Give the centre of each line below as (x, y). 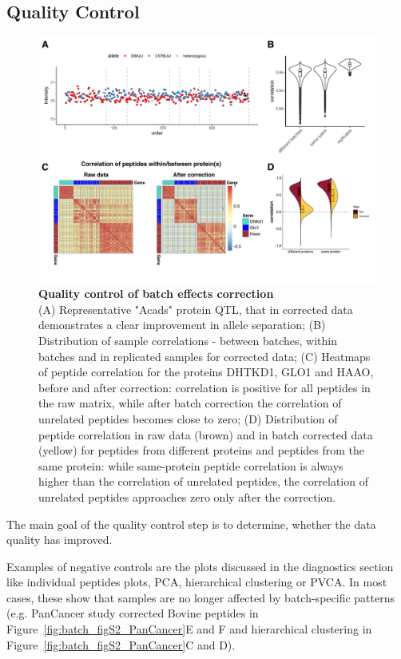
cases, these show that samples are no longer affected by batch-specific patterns (200, 597)
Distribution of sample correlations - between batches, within (188, 340)
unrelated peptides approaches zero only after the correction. (187, 496)
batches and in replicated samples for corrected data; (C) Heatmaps (204, 356)
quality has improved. (60, 540)
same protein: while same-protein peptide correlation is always (191, 465)
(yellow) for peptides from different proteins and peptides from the (202, 450)
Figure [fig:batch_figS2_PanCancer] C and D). (121, 644)
